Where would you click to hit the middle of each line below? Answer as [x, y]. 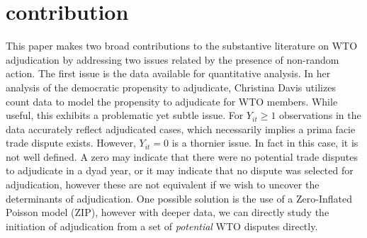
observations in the [320, 115]
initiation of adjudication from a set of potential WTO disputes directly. [162, 226]
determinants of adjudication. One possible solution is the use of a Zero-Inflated [179, 198]
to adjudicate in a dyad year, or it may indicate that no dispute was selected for [180, 170]
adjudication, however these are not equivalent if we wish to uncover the [163, 185]
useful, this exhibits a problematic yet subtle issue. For [125, 115]
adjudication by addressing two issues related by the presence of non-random [173, 59]
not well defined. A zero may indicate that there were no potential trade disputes [182, 156]
